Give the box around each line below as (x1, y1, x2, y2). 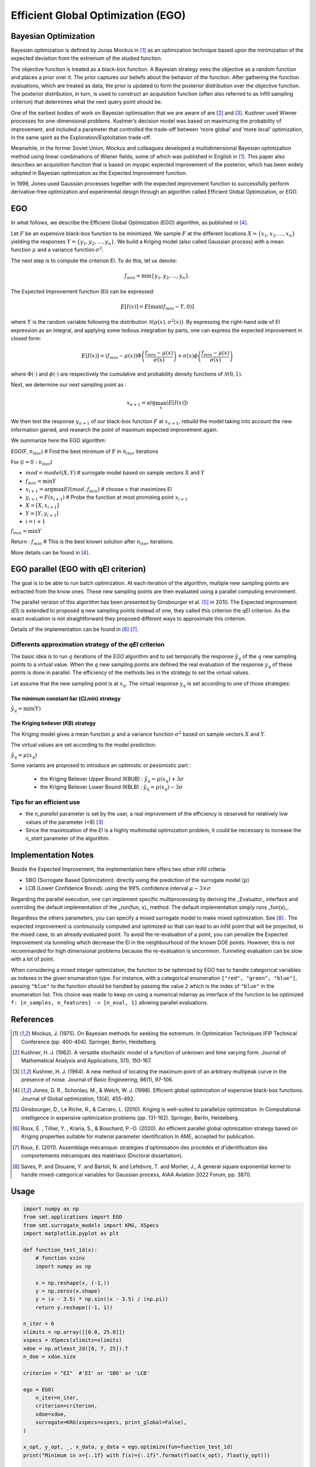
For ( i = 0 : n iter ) (11, 458, 53, 467)
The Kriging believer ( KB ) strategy (11, 719, 96, 727)
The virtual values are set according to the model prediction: (11, 741, 157, 748)
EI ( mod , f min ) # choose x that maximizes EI (63, 485, 172, 494)
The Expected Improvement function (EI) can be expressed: (11, 288, 155, 295)
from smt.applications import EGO (23, 1214, 122, 1221)
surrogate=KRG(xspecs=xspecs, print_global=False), (35, 1419, 187, 1426)
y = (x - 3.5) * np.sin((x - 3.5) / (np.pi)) (35, 1296, 169, 1303)
